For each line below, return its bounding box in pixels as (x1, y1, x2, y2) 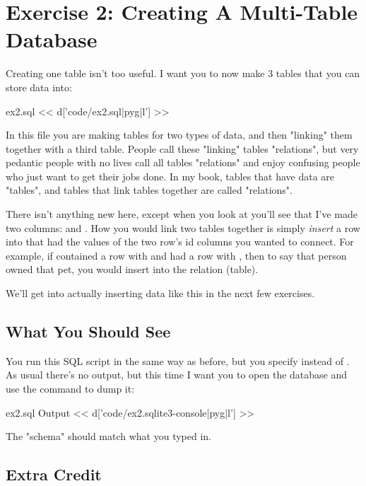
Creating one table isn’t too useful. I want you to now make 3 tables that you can (6, 66, 360, 81)
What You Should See (6, 320, 171, 342)
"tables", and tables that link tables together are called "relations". (6, 183, 293, 197)
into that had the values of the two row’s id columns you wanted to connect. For (6, 234, 354, 249)
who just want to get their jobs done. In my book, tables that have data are (6, 168, 335, 183)
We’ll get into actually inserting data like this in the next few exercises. (6, 286, 315, 301)
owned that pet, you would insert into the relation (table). (6, 262, 259, 277)
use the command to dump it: (6, 381, 135, 396)
